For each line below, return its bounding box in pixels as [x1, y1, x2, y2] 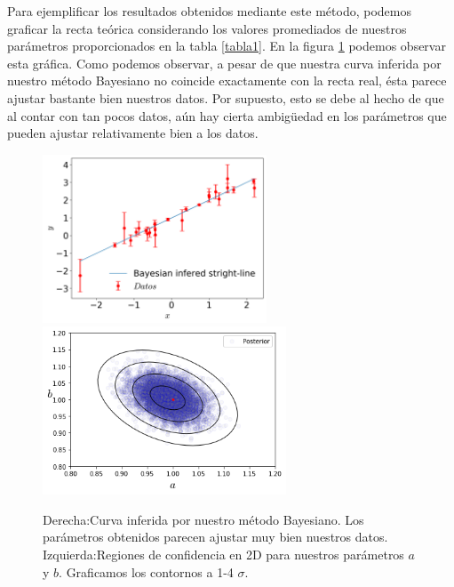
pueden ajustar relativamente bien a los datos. [7, 124, 259, 142]
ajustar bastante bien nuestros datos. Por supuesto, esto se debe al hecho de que [7, 88, 444, 107]
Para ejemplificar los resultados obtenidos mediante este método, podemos [7, 2, 411, 20]
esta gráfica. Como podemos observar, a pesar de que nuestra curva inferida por [7, 53, 442, 72]
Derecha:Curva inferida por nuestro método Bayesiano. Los [43, 510, 364, 528]
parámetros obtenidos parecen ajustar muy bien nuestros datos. [43, 527, 388, 546]
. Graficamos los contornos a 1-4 [59, 562, 234, 581]
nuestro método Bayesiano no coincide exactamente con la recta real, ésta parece [7, 71, 447, 90]
